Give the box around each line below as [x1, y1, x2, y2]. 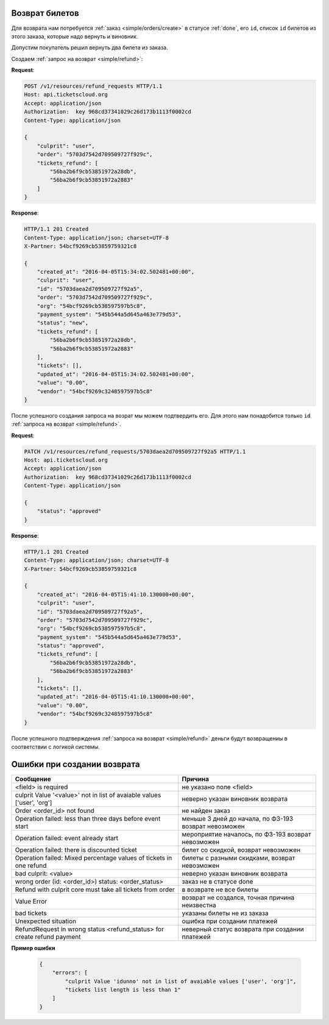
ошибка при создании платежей [182, 916, 278, 925]
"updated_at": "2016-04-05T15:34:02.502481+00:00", [37, 371, 195, 377]
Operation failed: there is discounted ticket [15, 845, 137, 854]
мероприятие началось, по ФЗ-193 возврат [182, 830, 311, 838]
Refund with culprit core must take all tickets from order [15, 885, 175, 893]
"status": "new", [37, 320, 89, 326]
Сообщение [15, 774, 51, 783]
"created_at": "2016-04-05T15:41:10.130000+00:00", [37, 591, 195, 598]
